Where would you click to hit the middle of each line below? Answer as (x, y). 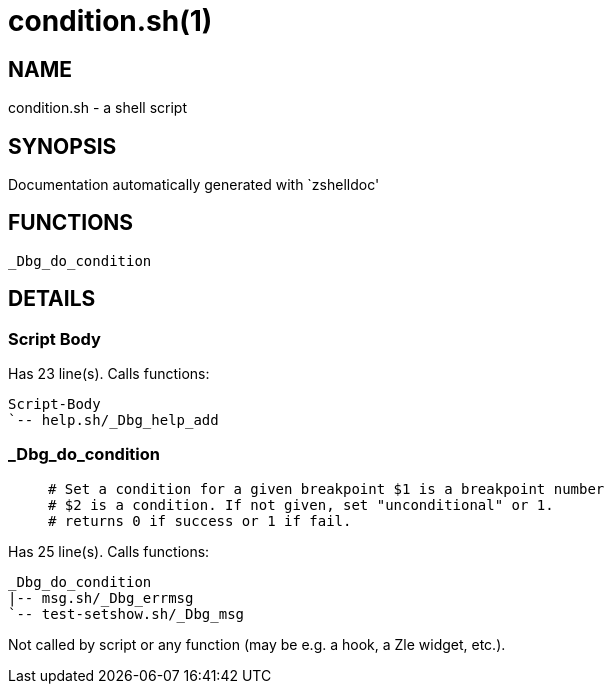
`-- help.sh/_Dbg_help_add (113, 420)
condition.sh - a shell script (97, 108)
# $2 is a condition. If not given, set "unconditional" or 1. (301, 504)
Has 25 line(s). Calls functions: (109, 551)
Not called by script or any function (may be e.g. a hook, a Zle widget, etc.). (257, 644)
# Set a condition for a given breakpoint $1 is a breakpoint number (326, 488)
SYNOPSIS (62, 146)
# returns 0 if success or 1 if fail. (200, 520)
